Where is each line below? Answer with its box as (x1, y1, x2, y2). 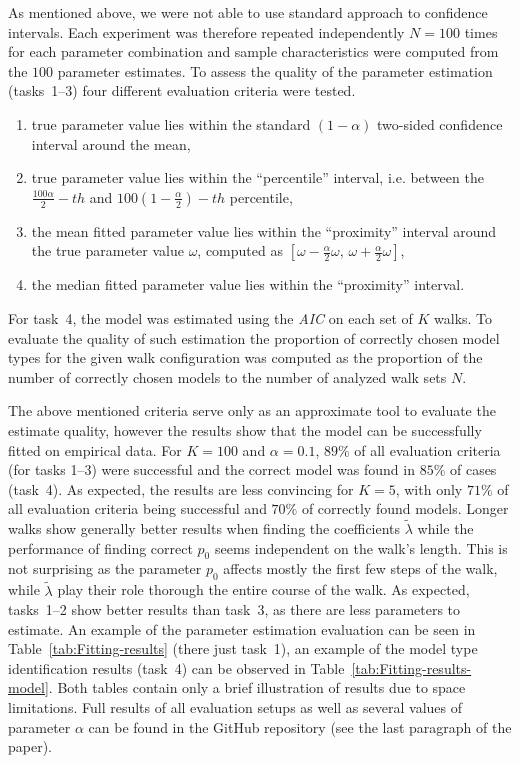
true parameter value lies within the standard (31, 113, 311, 134)
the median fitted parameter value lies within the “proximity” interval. (31, 274, 465, 295)
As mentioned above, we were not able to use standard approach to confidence (8, 2, 488, 22)
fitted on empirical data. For (8, 439, 182, 460)
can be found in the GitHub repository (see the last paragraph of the (88, 716, 512, 737)
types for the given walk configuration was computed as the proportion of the (8, 347, 483, 368)
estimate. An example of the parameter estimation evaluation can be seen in (8, 618, 476, 639)
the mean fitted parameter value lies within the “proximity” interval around (31, 220, 497, 241)
